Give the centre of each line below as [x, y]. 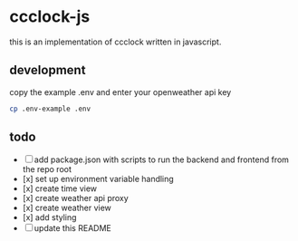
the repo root [47, 169]
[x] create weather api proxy [75, 198]
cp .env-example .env [50, 109]
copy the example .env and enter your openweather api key [120, 92]
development [48, 70]
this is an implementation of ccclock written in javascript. [115, 42]
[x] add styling [49, 217]
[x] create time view [60, 188]
